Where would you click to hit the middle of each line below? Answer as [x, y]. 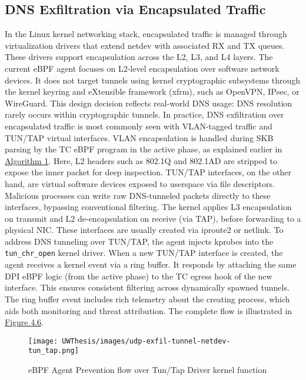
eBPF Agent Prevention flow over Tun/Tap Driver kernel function [148, 370]
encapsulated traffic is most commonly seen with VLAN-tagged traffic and [139, 126]
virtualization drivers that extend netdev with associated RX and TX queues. [145, 45]
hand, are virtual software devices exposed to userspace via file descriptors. [140, 183]
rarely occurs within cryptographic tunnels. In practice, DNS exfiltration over [144, 114]
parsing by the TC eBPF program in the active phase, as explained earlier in [144, 149]
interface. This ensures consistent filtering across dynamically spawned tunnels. [147, 287]
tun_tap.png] [54, 351]
